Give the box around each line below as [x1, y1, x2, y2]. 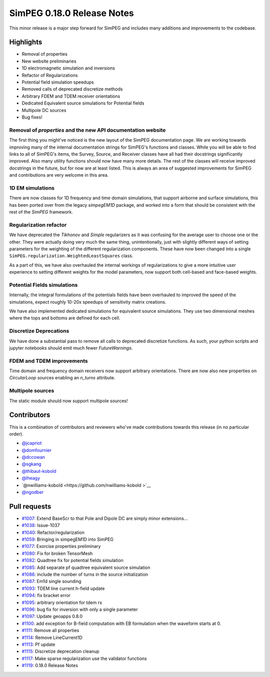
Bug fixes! [21, 114, 42, 120]
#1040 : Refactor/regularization [21, 529, 85, 535]
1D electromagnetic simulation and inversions [21, 65, 115, 71]
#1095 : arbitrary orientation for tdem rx [21, 599, 102, 605]
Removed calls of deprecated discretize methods [21, 86, 123, 92]
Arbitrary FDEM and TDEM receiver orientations [21, 93, 120, 99]
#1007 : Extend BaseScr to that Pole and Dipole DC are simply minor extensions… [21, 515, 188, 521]
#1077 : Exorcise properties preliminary [21, 543, 101, 549]
